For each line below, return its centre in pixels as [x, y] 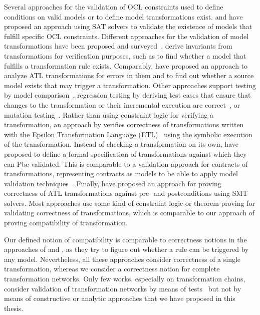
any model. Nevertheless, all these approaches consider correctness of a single [122, 259]
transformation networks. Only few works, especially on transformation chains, [125, 279]
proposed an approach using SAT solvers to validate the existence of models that [128, 26]
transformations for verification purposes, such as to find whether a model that [125, 55]
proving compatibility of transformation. [66, 223]
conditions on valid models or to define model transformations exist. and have [123, 16]
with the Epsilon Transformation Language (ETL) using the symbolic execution [128, 134]
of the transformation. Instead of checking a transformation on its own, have [121, 144]
